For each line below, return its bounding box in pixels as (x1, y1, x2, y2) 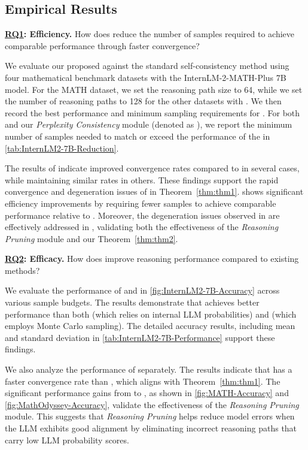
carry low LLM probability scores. (5, 433, 129, 446)
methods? (5, 264, 40, 276)
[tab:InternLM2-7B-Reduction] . (5, 141, 119, 154)
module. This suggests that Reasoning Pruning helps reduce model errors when (5, 410, 295, 422)
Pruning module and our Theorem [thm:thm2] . (5, 232, 178, 244)
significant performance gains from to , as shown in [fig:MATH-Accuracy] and (5, 386, 289, 399)
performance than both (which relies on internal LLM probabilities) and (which (5, 307, 297, 320)
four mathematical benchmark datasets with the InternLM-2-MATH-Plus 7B (5, 71, 286, 83)
